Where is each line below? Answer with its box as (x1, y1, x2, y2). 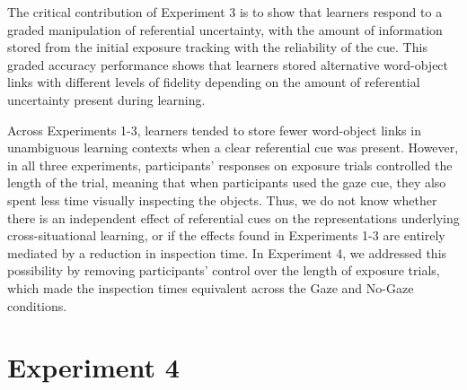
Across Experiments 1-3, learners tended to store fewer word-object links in (7, 120, 421, 139)
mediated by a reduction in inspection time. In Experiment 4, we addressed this (7, 243, 447, 262)
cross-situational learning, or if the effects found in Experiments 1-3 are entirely (7, 226, 445, 245)
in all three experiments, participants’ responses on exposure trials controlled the (7, 155, 453, 174)
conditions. (7, 296, 67, 315)
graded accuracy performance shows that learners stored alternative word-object (7, 55, 449, 74)
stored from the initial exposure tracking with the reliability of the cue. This (7, 38, 427, 56)
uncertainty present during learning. (7, 90, 206, 108)
